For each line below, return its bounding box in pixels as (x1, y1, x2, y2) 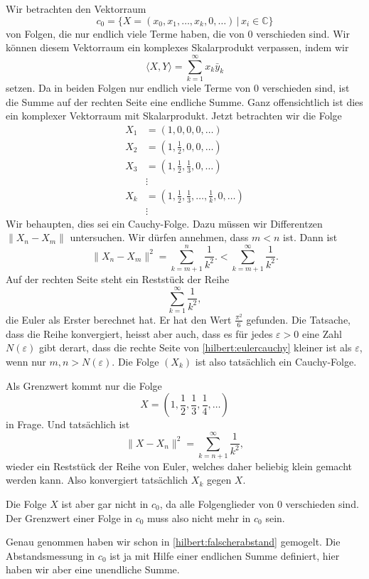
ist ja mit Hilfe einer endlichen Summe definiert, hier (109, 548, 340, 563)
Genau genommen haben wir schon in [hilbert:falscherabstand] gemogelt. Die (6, 534, 341, 549)
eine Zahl (301, 326, 342, 341)
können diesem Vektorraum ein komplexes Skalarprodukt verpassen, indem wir (6, 40, 349, 55)
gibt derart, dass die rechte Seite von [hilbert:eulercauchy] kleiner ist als (38, 340, 352, 355)
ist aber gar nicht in (61, 496, 149, 511)
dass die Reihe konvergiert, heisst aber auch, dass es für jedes (6, 326, 273, 341)
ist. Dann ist (283, 230, 338, 245)
